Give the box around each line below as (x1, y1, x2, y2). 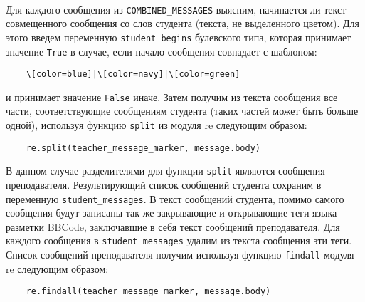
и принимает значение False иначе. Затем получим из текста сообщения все (6, 89, 338, 104)
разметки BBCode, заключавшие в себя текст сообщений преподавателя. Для (6, 219, 340, 234)
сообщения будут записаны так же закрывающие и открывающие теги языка (6, 205, 337, 220)
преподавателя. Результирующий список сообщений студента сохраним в (6, 177, 322, 192)
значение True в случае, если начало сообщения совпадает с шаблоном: (6, 43, 317, 58)
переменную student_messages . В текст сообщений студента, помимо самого (6, 191, 344, 206)
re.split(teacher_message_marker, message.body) (26, 142, 260, 153)
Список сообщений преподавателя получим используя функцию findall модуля (6, 247, 354, 262)
